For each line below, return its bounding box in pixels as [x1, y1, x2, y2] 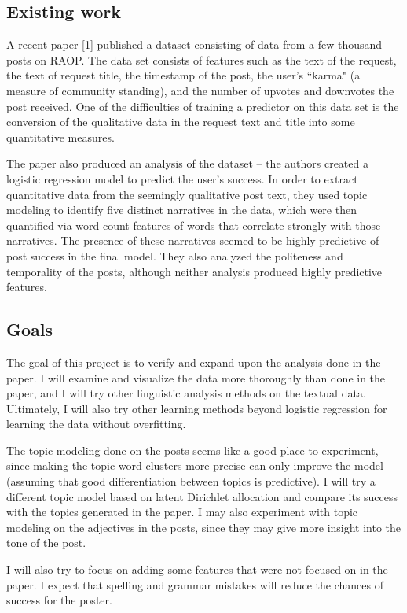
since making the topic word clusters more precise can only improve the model [6, 457, 383, 474]
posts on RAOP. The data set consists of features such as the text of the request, [6, 51, 397, 68]
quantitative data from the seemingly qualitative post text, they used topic [6, 186, 368, 202]
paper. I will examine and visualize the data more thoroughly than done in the [6, 369, 386, 386]
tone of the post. [6, 534, 86, 551]
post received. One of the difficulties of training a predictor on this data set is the [6, 98, 399, 114]
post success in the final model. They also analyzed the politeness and [6, 247, 343, 264]
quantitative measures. [6, 128, 115, 145]
